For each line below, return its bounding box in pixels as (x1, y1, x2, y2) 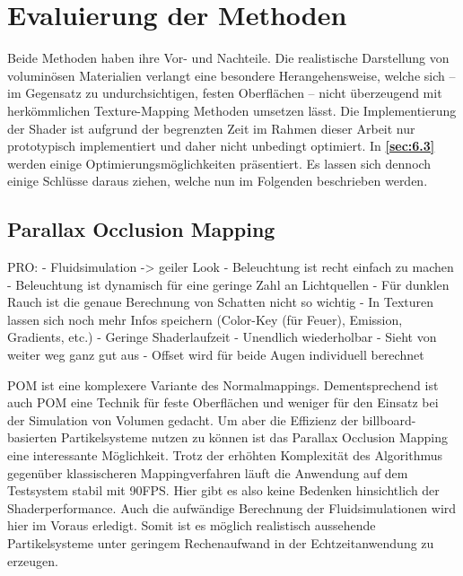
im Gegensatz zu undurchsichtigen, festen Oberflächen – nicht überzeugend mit (7, 83, 442, 102)
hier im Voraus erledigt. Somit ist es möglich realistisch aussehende (7, 516, 376, 535)
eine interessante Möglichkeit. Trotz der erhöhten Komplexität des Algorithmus (7, 446, 443, 465)
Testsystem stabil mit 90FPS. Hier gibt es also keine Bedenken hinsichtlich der (7, 481, 440, 500)
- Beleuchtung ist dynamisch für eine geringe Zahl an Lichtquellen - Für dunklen (7, 275, 450, 293)
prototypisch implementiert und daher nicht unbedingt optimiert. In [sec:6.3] (7, 136, 435, 155)
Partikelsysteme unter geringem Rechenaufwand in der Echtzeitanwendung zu (7, 533, 434, 552)
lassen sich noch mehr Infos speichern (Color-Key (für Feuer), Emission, (7, 310, 403, 328)
